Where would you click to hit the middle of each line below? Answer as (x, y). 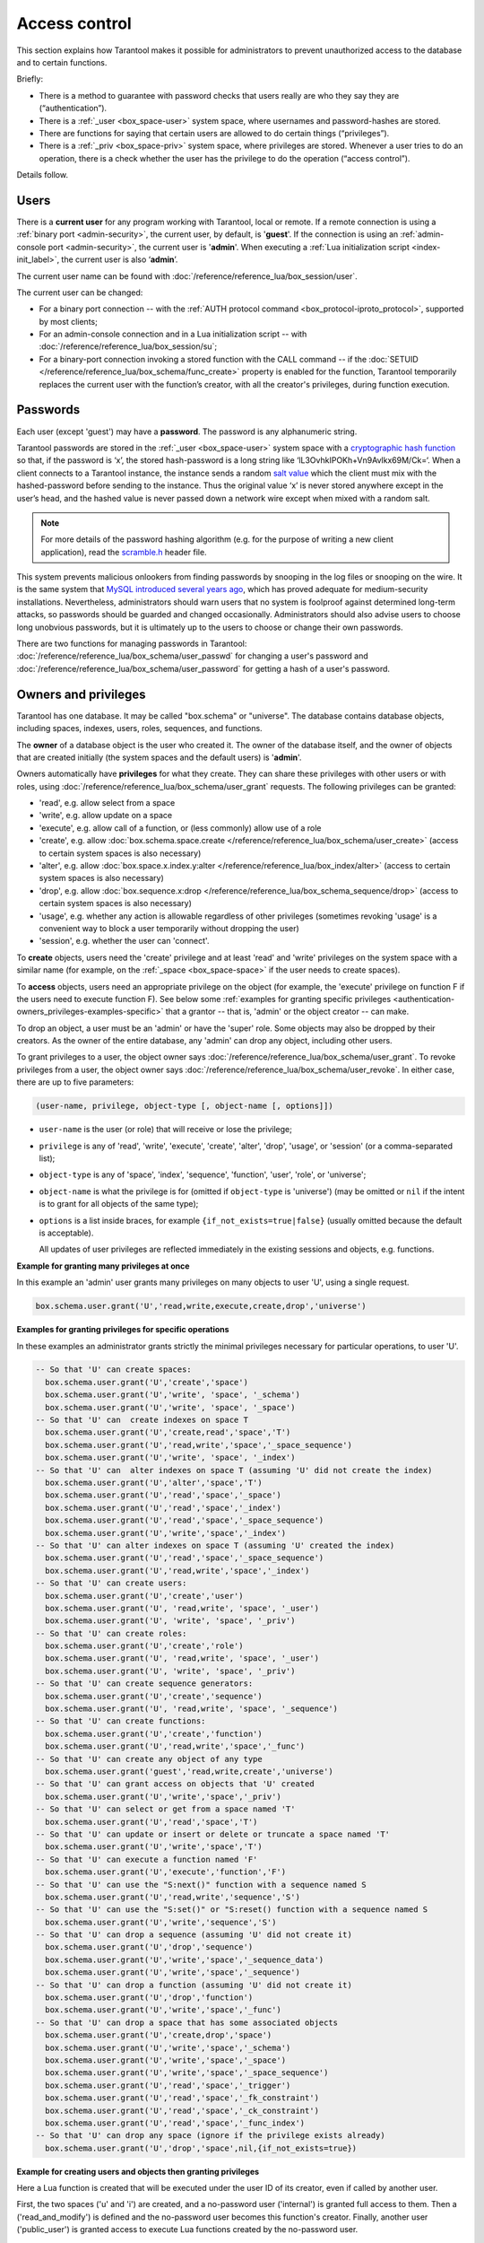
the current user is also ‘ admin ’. (120, 259)
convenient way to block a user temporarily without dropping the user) (169, 928)
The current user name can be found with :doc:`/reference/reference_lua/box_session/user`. (187, 276)
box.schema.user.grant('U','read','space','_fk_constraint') (182, 2098)
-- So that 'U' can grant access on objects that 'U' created (175, 1784)
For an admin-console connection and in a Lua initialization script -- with (173, 334)
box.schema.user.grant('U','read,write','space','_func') (175, 1746)
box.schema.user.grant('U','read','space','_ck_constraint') (182, 2110)
